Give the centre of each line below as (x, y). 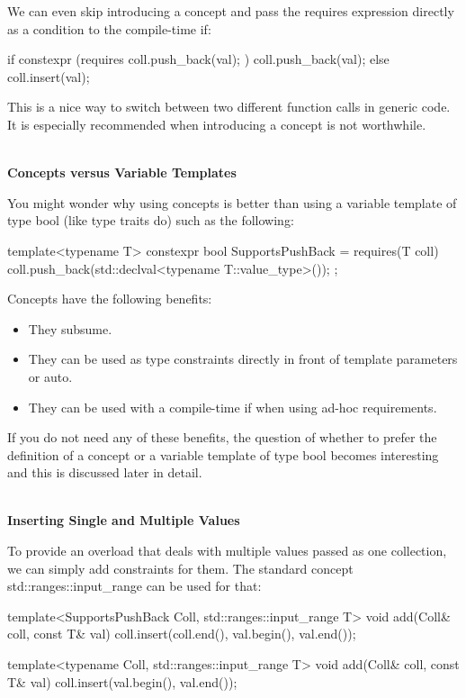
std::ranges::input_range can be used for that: (134, 586)
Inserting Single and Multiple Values (124, 520)
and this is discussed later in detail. (105, 472)
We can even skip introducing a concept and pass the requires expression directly (231, 11)
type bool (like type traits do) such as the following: (151, 220)
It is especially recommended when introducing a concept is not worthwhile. (217, 124)
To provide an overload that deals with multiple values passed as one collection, (227, 551)
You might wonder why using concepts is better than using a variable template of (232, 202)
